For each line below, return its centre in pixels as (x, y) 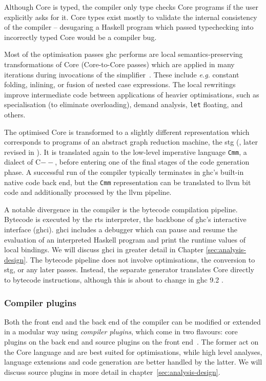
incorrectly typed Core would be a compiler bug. (80, 37)
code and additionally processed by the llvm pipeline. (88, 192)
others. (15, 114)
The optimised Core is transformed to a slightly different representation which (127, 132)
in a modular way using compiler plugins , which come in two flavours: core (121, 332)
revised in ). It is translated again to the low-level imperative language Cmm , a (126, 152)
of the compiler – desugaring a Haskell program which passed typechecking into (129, 27)
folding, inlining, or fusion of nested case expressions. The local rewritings (120, 84)
